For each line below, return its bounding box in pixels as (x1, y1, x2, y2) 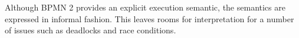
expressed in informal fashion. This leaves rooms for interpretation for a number (5, 12, 294, 25)
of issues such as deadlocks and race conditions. (5, 24, 176, 36)
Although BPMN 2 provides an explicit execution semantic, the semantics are (5, 1, 285, 13)
